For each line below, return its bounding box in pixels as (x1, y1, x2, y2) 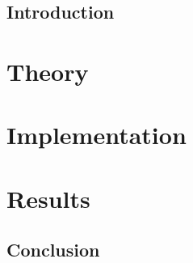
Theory (6, 54, 89, 87)
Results (6, 181, 90, 214)
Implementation (6, 118, 187, 151)
